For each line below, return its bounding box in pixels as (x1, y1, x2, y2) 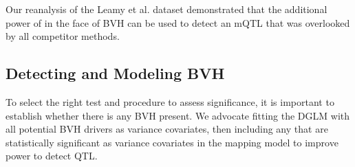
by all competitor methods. (6, 29, 120, 43)
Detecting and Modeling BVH (6, 63, 225, 84)
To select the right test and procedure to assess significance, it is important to (6, 94, 334, 109)
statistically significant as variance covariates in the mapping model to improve (6, 135, 338, 149)
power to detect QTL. (6, 148, 98, 163)
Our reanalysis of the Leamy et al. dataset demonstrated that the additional (6, 2, 327, 16)
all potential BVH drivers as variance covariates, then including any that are (6, 122, 328, 136)
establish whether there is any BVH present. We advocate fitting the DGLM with (6, 108, 350, 122)
